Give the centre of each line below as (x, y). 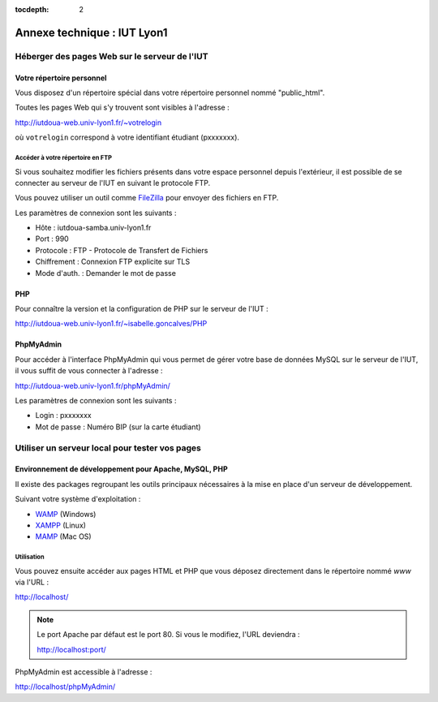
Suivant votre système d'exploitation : (78, 499)
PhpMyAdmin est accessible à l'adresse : (84, 672)
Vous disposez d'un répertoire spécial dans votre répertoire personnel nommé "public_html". (170, 93)
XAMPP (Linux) (61, 525)
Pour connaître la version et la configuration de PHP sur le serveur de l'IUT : (142, 309)
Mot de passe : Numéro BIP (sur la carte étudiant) (118, 427)
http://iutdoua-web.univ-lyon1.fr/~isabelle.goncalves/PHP (111, 324)
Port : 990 (52, 239)
